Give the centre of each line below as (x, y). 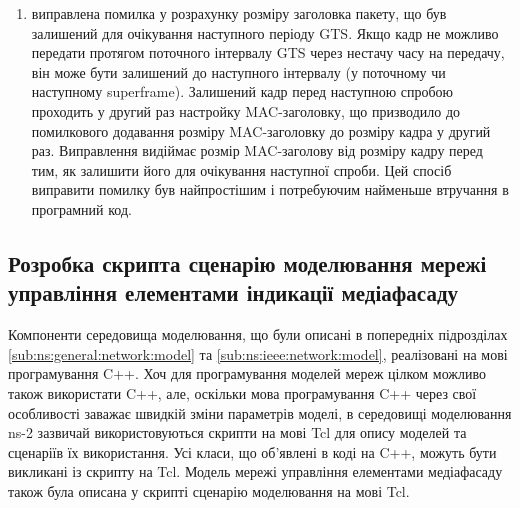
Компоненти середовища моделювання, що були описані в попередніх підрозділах (258, 334)
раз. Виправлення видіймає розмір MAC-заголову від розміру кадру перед (257, 150)
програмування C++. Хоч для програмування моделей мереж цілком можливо (247, 373)
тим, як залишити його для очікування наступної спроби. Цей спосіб (241, 169)
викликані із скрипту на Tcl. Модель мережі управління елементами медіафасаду (255, 471)
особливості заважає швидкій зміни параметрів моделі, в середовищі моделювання (260, 412)
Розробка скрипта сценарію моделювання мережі (247, 262)
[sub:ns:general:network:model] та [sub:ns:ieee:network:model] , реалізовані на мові (258, 353)
